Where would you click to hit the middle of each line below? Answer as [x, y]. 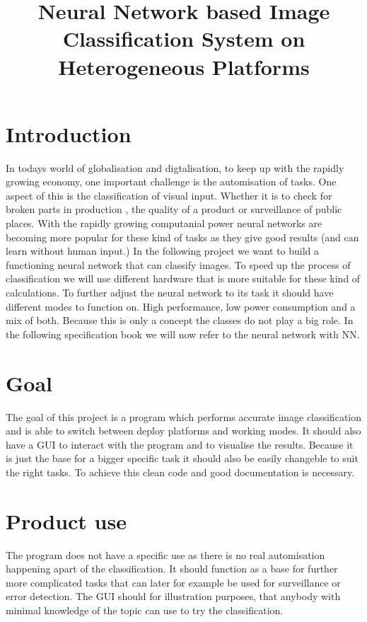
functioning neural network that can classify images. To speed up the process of [178, 264]
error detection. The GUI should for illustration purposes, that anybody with [173, 596]
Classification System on [184, 39]
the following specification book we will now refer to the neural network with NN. [183, 334]
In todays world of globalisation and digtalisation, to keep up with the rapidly [175, 167]
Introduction [69, 133]
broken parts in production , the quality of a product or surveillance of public [174, 209]
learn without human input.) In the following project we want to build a [163, 251]
